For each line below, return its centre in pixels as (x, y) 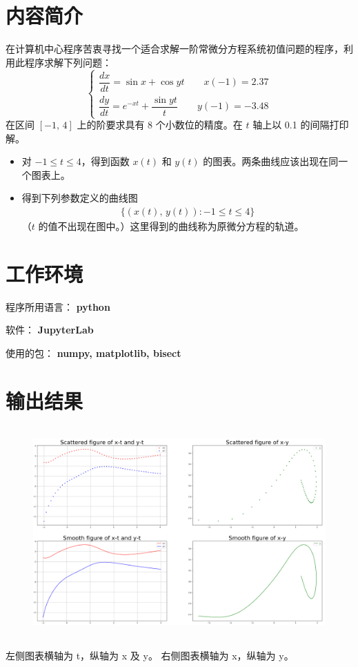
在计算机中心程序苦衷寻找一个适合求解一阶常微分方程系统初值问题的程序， (175, 49)
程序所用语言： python (58, 306)
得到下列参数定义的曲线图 (80, 198)
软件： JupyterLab (50, 330)
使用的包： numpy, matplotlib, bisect (93, 352)
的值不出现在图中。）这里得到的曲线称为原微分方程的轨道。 (171, 226)
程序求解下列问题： (68, 62)
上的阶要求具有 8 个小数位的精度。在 (160, 124)
